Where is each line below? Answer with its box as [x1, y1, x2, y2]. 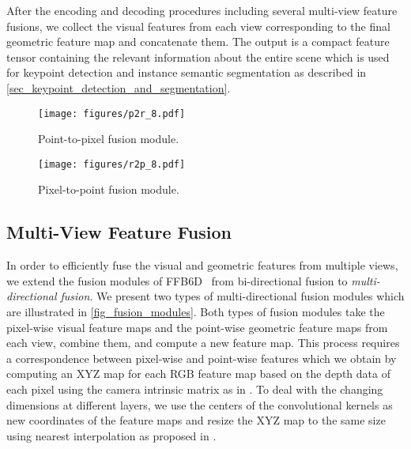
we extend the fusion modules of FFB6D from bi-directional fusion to [6, 272, 348, 289]
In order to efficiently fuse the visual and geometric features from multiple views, [6, 257, 398, 274]
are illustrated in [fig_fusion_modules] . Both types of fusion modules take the [6, 304, 385, 320]
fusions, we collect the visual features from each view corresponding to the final [6, 17, 390, 34]
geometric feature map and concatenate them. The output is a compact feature [6, 33, 390, 50]
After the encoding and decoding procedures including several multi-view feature [6, 2, 398, 18]
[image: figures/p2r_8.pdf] [38, 108, 186, 119]
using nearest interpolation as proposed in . [6, 427, 217, 443]
